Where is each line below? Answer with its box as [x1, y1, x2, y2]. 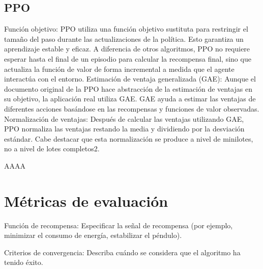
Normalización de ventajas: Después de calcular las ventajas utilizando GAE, [4, 113, 244, 124]
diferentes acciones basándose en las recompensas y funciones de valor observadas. [4, 103, 259, 114]
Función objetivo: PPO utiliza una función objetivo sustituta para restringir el [4, 23, 248, 34]
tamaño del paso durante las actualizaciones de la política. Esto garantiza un [4, 33, 244, 44]
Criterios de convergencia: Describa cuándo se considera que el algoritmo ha [4, 247, 241, 257]
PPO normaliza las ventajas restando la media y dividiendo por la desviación [4, 123, 245, 134]
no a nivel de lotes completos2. [4, 143, 100, 154]
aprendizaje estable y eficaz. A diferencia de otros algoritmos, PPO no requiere [4, 43, 250, 54]
